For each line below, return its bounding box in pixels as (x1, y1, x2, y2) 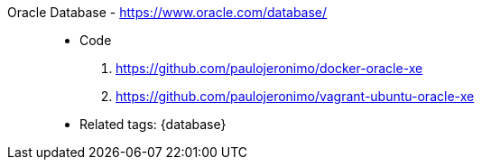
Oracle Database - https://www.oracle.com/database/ (7, 5, 328, 20)
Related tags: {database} (79, 116, 227, 132)
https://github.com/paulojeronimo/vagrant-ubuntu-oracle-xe (116, 88, 475, 104)
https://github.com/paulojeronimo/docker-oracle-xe (116, 60, 423, 76)
